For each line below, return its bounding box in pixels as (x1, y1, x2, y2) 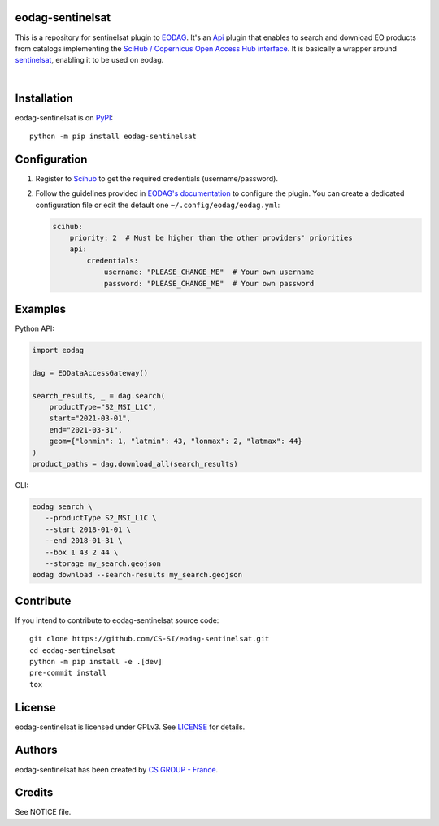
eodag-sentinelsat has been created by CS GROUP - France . (15, 764, 219, 774)
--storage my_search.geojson (45, 559, 162, 568)
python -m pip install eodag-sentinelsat (29, 131, 197, 141)
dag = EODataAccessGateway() (32, 368, 149, 377)
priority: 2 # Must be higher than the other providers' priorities (69, 233, 353, 243)
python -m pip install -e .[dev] (29, 657, 163, 666)
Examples (15, 302, 67, 316)
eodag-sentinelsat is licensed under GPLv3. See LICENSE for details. (15, 722, 246, 732)
